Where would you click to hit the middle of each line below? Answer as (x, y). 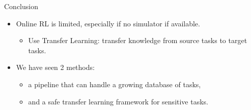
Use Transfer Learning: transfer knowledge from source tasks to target (138, 40)
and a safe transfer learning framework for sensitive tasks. (118, 101)
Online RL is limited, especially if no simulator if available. (108, 23)
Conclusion (21, 6)
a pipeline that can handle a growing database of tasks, (115, 84)
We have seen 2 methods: (55, 67)
